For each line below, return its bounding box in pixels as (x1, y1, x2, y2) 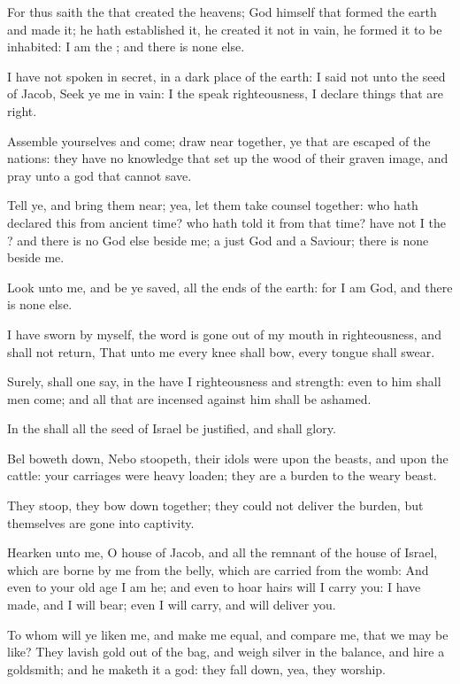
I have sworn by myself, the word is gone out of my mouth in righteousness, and (7, 324, 441, 343)
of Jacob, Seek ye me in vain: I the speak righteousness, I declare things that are (7, 84, 443, 103)
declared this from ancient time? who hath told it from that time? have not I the (7, 213, 447, 231)
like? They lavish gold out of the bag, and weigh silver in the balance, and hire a (7, 642, 445, 661)
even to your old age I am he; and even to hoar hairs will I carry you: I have (7, 578, 421, 596)
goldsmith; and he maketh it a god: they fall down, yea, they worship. (7, 659, 386, 678)
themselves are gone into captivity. (7, 513, 195, 532)
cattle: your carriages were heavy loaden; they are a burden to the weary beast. (7, 466, 437, 485)
